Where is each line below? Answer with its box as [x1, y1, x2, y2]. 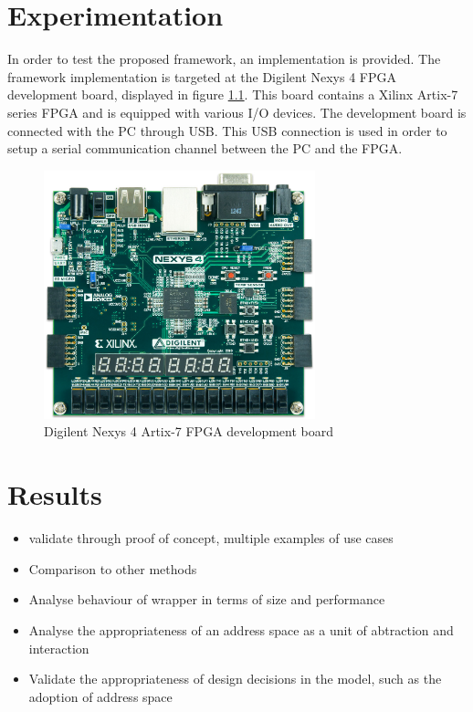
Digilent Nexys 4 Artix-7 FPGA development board [44, 422, 334, 441]
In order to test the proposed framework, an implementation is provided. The [7, 49, 441, 68]
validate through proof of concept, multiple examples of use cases [28, 529, 394, 548]
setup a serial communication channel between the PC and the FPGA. [7, 139, 403, 158]
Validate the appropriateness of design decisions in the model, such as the [28, 669, 442, 688]
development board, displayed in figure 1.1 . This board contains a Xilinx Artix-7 [7, 85, 458, 104]
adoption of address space [28, 686, 173, 706]
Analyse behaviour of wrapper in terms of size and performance [28, 590, 385, 609]
